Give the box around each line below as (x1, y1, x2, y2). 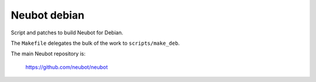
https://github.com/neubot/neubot (25, 63, 108, 70)
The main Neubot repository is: (11, 50, 86, 58)
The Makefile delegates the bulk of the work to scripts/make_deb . (11, 40, 180, 47)
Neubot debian (11, 9, 85, 22)
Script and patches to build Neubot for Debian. (11, 29, 123, 36)
